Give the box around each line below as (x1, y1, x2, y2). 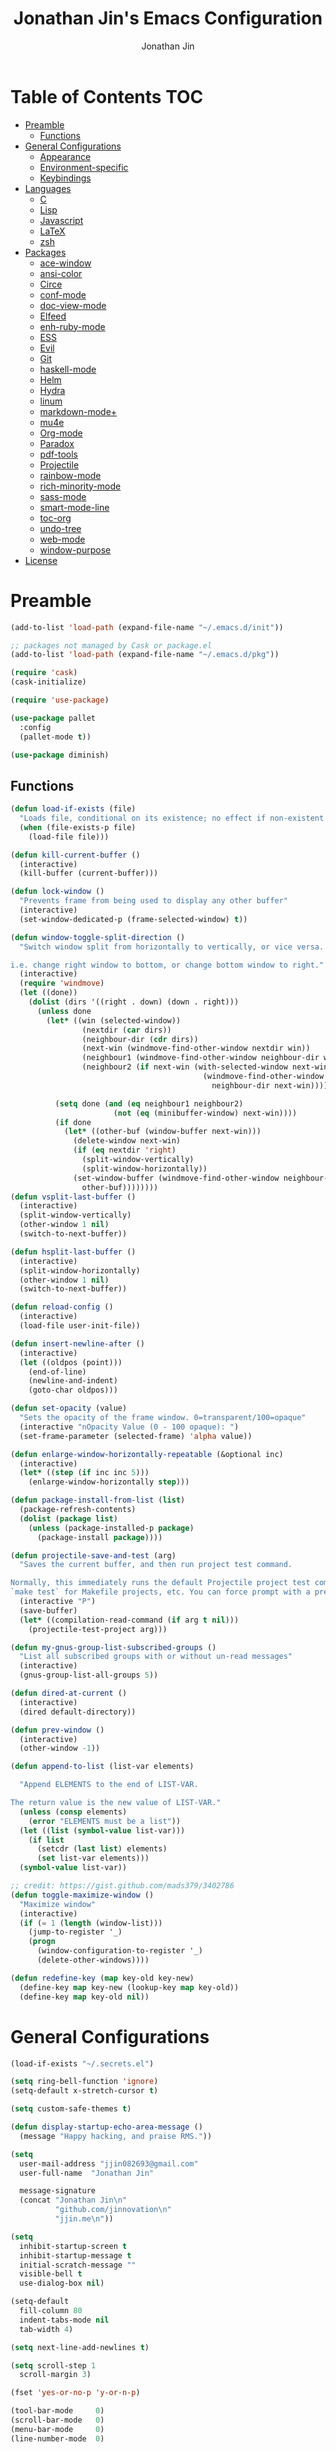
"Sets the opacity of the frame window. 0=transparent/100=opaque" (19, 1413, 307, 1423)
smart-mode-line (39, 501, 110, 513)
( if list (28, 1835, 65, 1845)
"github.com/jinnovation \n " (54, 2205, 172, 2215)
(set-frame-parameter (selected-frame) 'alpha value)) (19, 1431, 253, 1441)
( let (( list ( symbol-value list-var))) (19, 1825, 186, 1836)
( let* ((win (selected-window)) (46, 1015, 182, 1026)
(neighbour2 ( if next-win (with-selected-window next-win (81, 1062, 329, 1072)
